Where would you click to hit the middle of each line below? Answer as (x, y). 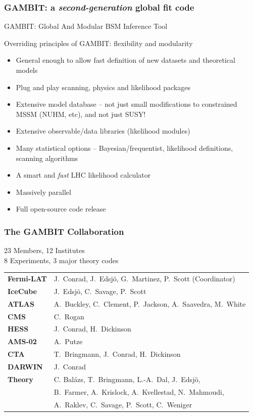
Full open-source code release (61, 209)
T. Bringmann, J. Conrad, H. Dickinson (117, 354)
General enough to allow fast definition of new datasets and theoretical (125, 60)
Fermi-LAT (27, 279)
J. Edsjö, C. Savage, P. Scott (100, 291)
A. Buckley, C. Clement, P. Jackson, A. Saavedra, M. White (150, 303)
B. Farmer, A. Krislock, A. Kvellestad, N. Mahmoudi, (139, 391)
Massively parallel (43, 192)
